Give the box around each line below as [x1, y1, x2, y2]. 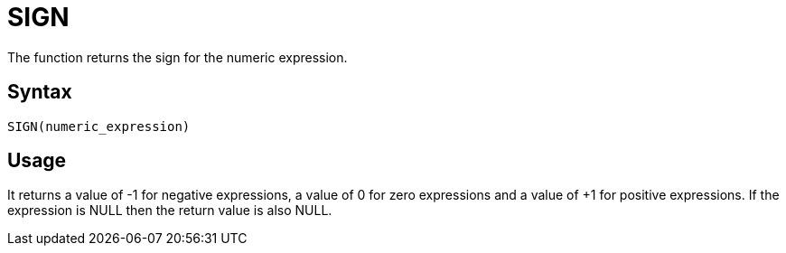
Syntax [7, 80, 72, 104]
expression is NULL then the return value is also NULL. [7, 202, 332, 219]
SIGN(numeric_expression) [7, 118, 191, 134]
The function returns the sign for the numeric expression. [7, 49, 348, 65]
